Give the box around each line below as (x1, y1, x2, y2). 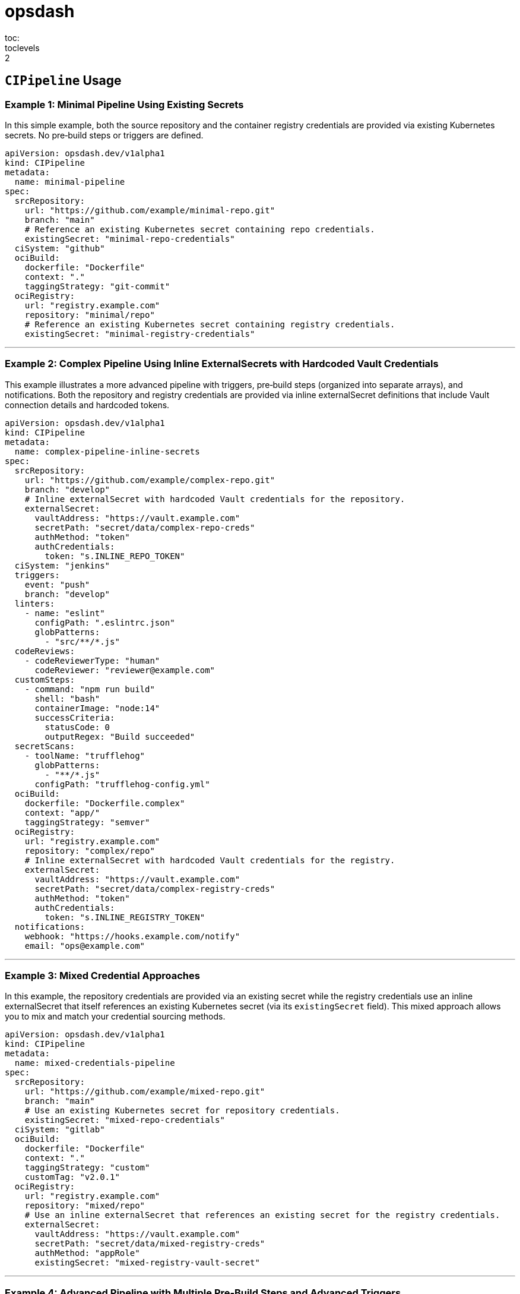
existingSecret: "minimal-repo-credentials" (24, 233, 235, 244)
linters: (14, 598, 55, 608)
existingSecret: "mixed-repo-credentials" (24, 1115, 225, 1125)
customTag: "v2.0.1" (24, 1172, 120, 1182)
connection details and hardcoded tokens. (5, 399, 170, 410)
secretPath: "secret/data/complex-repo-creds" (34, 522, 255, 532)
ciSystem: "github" (14, 243, 105, 253)
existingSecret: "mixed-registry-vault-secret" (34, 1258, 260, 1268)
